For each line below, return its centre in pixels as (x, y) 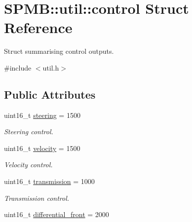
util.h (51, 67)
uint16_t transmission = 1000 (49, 181)
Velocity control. (28, 165)
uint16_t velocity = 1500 (42, 148)
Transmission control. (37, 198)
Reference (38, 27)
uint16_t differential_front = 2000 (57, 214)
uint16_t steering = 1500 (42, 115)
